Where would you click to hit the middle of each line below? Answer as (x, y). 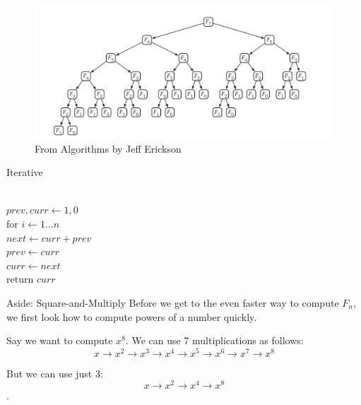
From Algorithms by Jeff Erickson (108, 148)
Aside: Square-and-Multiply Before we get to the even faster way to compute (173, 302)
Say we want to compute (60, 340)
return (20, 279)
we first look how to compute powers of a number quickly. (132, 316)
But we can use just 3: (55, 373)
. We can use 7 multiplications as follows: (214, 340)
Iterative (25, 172)
